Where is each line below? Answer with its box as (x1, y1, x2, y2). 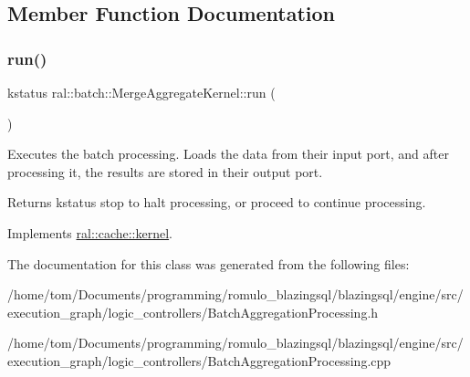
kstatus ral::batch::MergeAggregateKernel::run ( (7, 83, 276, 101)
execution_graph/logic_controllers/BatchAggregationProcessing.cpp (7, 351, 392, 370)
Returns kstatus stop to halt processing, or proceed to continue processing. (7, 193, 426, 212)
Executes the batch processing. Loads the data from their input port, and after (7, 144, 449, 163)
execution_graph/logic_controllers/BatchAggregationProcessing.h (7, 302, 379, 321)
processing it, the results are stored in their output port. (7, 162, 323, 181)
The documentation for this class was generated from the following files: (7, 254, 410, 273)
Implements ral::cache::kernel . (7, 223, 173, 242)
